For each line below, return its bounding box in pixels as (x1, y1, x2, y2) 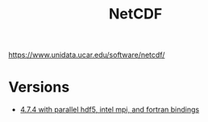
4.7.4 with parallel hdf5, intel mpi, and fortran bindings (19, 105, 200, 115)
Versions (8, 78, 70, 96)
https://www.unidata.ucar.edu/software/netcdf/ (8, 50, 165, 60)
